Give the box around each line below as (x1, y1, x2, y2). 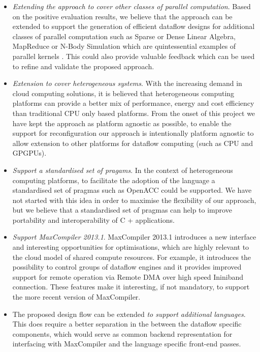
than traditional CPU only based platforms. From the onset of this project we (12, 107, 255, 118)
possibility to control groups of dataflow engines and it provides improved (12, 261, 242, 272)
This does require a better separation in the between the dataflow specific (12, 318, 242, 329)
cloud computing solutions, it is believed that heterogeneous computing (12, 87, 235, 98)
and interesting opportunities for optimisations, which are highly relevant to (12, 242, 249, 252)
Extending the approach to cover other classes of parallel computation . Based (12, 1, 251, 11)
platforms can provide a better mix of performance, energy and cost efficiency (12, 98, 254, 108)
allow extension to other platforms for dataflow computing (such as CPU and (12, 137, 253, 148)
